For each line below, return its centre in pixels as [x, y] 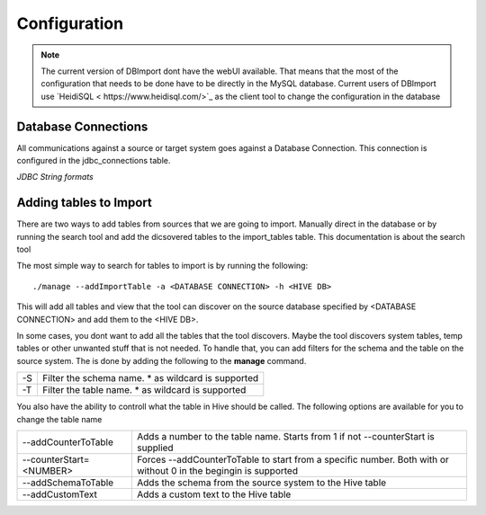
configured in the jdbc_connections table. [94, 161]
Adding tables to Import [85, 203]
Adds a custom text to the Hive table [214, 494]
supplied [155, 448]
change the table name [59, 419]
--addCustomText [60, 494]
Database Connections [82, 126]
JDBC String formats [55, 177]
